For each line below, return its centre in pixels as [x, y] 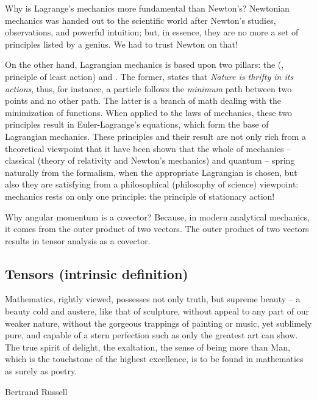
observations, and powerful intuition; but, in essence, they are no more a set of [152, 32]
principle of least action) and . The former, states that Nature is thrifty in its [149, 76]
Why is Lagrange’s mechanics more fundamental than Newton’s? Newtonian [147, 8]
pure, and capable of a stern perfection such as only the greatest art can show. [151, 335]
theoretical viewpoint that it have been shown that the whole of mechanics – [148, 148]
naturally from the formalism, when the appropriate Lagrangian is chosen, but [151, 172]
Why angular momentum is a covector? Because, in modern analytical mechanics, [157, 216]
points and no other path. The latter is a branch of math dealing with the [143, 100]
